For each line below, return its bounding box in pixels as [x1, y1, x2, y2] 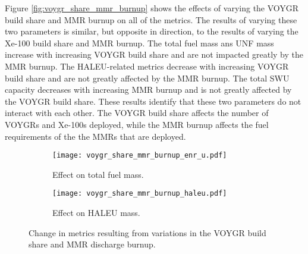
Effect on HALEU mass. [52, 206, 140, 219]
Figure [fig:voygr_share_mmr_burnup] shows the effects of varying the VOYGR [5, 2, 299, 14]
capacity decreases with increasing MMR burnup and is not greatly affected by [5, 83, 292, 96]
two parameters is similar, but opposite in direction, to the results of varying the [5, 25, 298, 37]
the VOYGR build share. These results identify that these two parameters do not [5, 95, 301, 107]
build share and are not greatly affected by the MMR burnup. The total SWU [5, 71, 290, 84]
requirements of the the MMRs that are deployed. [5, 130, 186, 142]
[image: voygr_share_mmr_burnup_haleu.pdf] [52, 189, 227, 198]
